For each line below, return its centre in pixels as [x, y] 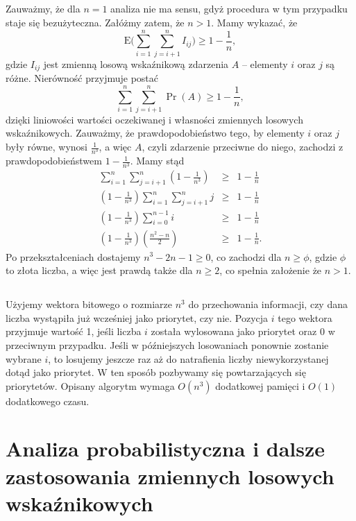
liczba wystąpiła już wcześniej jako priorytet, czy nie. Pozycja [137, 317]
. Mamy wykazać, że [254, 22]
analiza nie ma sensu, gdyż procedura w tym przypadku [229, 9]
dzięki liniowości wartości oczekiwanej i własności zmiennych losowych [154, 119]
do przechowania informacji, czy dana [268, 304]
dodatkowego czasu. [48, 401]
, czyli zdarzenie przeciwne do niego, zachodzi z [243, 147]
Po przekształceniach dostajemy [73, 256]
